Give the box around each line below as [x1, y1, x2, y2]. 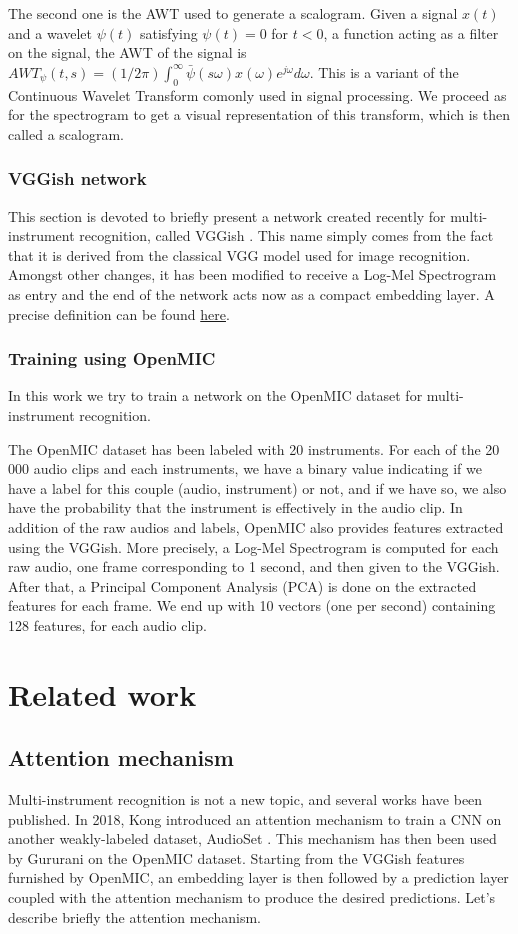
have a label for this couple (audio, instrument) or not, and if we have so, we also [8, 477, 507, 498]
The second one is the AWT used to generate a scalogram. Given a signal [8, 3, 458, 23]
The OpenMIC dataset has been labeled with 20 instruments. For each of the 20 [8, 438, 500, 459]
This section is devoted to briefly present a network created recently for [8, 205, 446, 226]
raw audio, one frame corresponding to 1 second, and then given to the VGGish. [8, 556, 500, 577]
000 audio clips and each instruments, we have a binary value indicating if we [8, 458, 482, 479]
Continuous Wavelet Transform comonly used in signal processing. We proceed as [8, 84, 507, 105]
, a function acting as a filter [323, 22, 499, 43]
